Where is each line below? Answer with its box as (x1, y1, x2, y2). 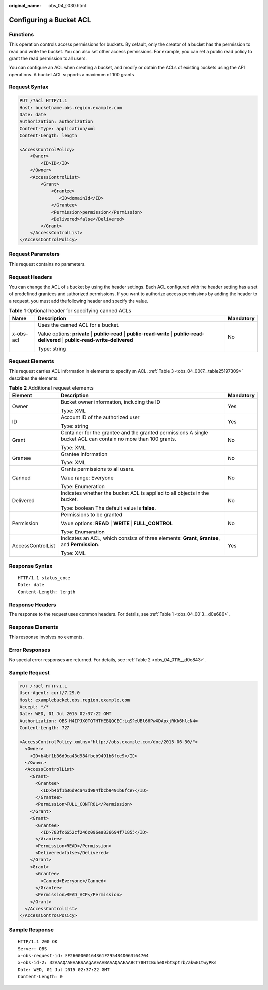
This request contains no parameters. (9, 261, 86, 267)
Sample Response (9, 926, 54, 933)
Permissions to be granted (60, 511, 123, 518)
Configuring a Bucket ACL (9, 15, 91, 24)
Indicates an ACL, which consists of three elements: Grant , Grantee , (60, 535, 220, 542)
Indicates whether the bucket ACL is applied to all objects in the (60, 490, 209, 497)
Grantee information (60, 451, 108, 457)
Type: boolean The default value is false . (60, 505, 156, 512)
